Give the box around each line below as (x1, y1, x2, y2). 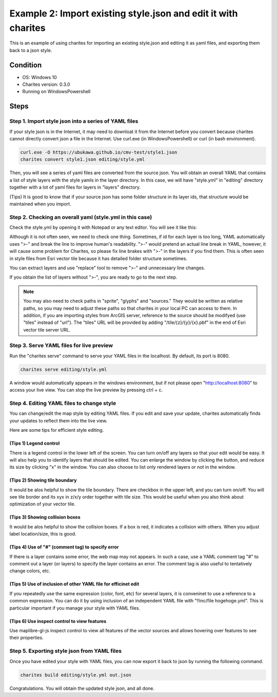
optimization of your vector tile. (9, 501, 76, 507)
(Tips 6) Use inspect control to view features (9, 618, 107, 624)
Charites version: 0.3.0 (22, 81, 70, 87)
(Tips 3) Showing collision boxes (9, 514, 81, 520)
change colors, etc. (9, 568, 51, 574)
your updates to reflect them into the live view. (9, 417, 108, 424)
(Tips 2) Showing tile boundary (9, 477, 77, 483)
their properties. (9, 635, 44, 641)
